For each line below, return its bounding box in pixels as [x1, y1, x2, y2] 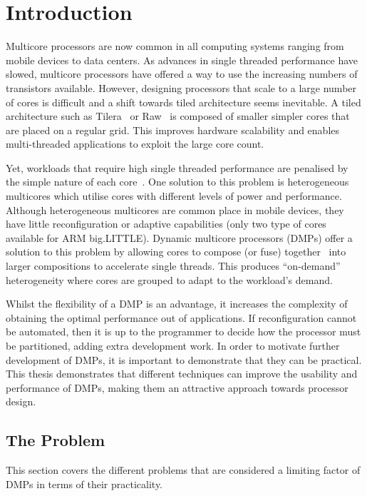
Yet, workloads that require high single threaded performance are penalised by [6, 160, 348, 175]
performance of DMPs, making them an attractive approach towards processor [6, 380, 348, 395]
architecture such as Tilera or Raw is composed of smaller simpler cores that [6, 108, 350, 123]
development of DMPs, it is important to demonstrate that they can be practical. [6, 352, 362, 367]
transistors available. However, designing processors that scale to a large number [6, 80, 357, 95]
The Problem [6, 429, 105, 451]
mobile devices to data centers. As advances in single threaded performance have [6, 52, 358, 67]
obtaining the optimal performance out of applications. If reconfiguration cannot [6, 310, 357, 325]
